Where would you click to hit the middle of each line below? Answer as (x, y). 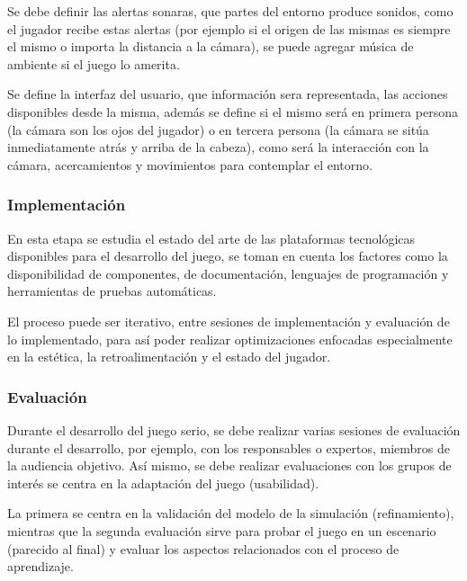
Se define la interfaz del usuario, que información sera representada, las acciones (228, 94)
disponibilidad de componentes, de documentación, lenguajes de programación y (228, 273)
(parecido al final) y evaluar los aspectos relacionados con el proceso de (203, 548)
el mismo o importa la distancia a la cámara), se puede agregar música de (211, 46)
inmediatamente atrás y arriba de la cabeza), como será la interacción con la (218, 147)
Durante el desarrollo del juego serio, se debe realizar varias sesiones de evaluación (234, 429)
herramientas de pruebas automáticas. (112, 291)
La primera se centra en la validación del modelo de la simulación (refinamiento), (231, 513)
